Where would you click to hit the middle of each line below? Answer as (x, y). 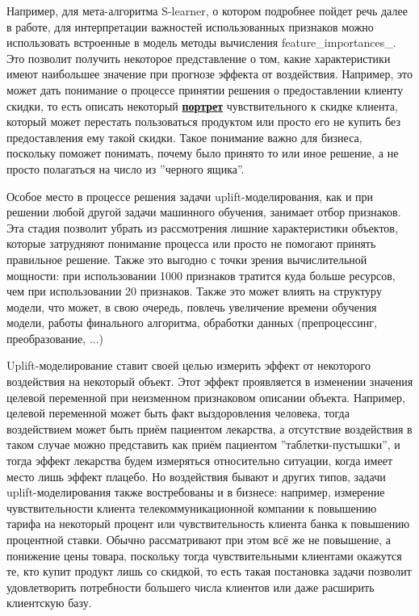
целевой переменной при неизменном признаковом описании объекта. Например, (206, 397)
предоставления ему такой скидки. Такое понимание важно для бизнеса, (184, 137)
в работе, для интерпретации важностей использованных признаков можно (190, 26)
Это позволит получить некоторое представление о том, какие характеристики (199, 58)
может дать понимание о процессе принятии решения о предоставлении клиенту (205, 89)
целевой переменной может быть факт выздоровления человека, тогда (178, 413)
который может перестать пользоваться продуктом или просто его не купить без (203, 122)
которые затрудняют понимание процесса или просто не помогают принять (191, 243)
